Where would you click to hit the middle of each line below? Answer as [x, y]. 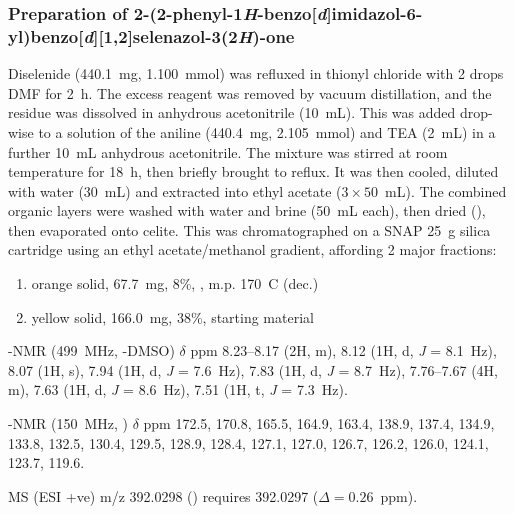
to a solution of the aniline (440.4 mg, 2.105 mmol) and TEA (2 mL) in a [267, 131]
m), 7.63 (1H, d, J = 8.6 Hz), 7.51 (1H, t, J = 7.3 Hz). [178, 389]
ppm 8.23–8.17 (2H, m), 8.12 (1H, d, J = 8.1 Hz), [343, 350]
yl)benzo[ [46, 35]
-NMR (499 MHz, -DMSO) [91, 350]
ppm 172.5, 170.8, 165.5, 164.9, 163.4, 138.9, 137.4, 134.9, [319, 423]
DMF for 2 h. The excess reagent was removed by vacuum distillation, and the [250, 92]
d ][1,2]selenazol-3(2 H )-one [189, 35]
